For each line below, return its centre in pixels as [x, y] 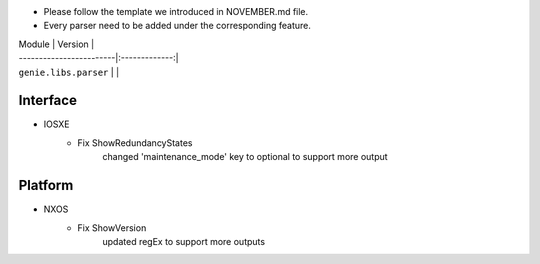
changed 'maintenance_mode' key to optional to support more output [245, 157]
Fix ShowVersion [112, 227]
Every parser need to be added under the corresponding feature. [177, 26]
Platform [46, 185]
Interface [47, 100]
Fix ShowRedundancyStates [135, 142]
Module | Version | [56, 44]
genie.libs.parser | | [69, 72]
